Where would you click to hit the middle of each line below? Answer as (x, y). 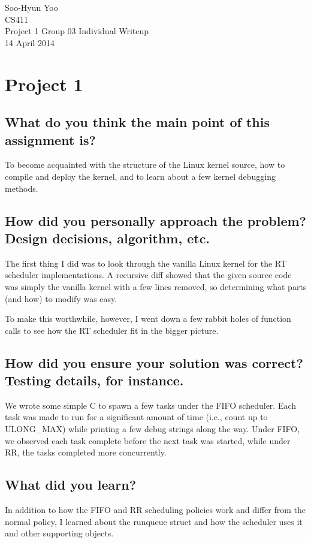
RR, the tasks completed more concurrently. (86, 452)
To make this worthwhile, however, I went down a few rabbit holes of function (148, 319)
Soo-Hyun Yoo (31, 7)
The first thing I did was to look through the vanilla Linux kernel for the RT (146, 263)
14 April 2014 (30, 42)
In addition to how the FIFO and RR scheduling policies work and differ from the (155, 510)
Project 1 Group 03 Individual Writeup (77, 31)
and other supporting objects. (59, 533)
